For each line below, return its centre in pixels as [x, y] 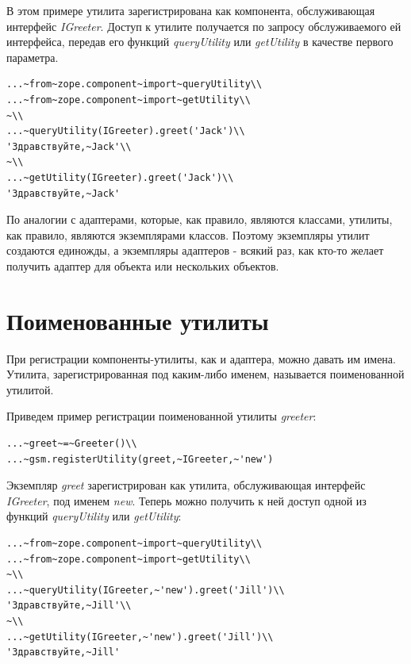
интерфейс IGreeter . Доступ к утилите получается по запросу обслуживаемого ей [204, 26]
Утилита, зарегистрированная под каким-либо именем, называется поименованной [205, 374]
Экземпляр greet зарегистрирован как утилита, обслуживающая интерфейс [186, 485]
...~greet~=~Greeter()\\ [72, 443]
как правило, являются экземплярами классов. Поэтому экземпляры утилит [188, 234]
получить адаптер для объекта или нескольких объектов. [143, 265]
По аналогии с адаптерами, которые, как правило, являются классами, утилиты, [200, 219]
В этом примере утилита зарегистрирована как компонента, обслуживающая [191, 10]
